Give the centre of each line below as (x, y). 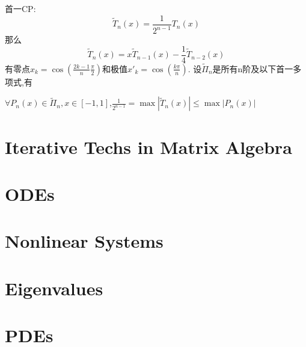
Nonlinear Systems (84, 241)
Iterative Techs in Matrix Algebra (148, 146)
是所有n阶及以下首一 (253, 68)
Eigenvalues (54, 288)
